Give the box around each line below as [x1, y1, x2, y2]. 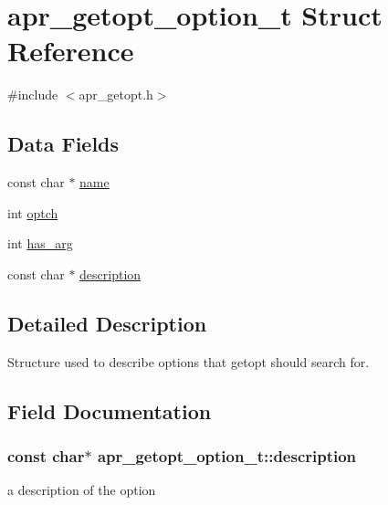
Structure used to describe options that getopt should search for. [7, 352, 370, 371]
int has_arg [7, 234, 73, 253]
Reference [7, 32, 134, 69]
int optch [7, 203, 58, 222]
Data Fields [7, 130, 120, 158]
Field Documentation [7, 396, 212, 425]
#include [7, 85, 58, 104]
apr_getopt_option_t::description [97, 444, 357, 467]
